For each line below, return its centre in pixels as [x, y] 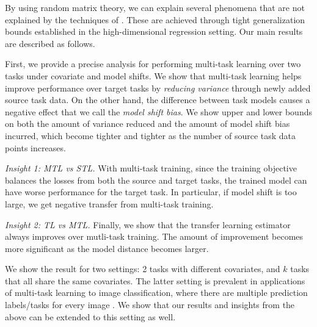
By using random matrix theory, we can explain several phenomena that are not [155, 7]
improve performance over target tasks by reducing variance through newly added [158, 88]
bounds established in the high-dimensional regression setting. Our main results [154, 31]
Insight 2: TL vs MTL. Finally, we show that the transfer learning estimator [148, 224]
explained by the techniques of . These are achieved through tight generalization [155, 19]
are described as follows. [50, 43]
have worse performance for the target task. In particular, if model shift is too [151, 192]
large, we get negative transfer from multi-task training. [109, 203]
